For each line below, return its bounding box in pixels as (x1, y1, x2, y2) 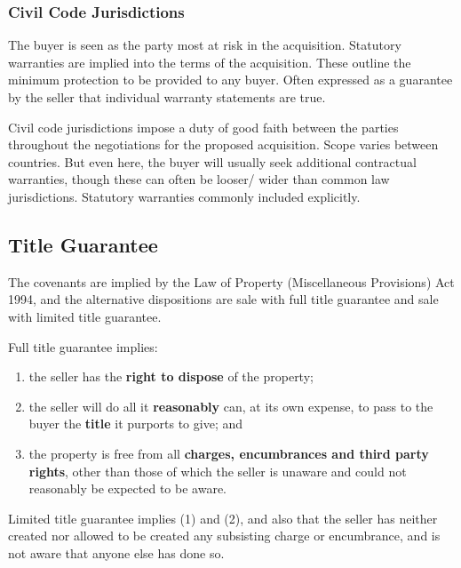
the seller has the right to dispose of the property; (28, 367, 314, 386)
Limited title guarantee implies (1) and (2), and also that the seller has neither (8, 508, 438, 527)
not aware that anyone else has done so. (8, 543, 225, 562)
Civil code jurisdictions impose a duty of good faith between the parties (8, 117, 399, 136)
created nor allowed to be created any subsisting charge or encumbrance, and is (8, 526, 441, 545)
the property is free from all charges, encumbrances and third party (28, 444, 429, 462)
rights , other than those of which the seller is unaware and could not (28, 461, 407, 480)
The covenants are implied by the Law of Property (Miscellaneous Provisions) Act (8, 272, 455, 291)
